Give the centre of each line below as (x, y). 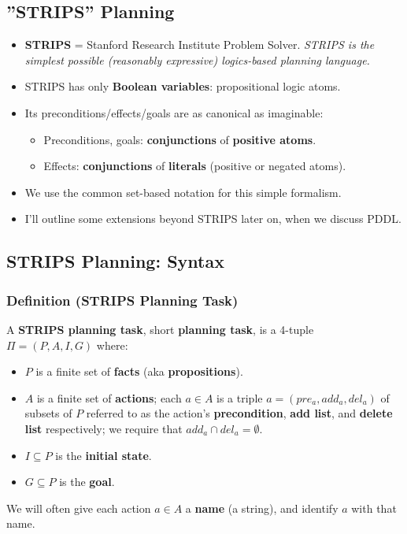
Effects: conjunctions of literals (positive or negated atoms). (195, 166)
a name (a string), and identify (262, 508)
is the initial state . (104, 455)
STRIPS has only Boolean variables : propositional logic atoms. (183, 86)
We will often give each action (79, 508)
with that (374, 508)
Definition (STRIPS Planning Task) (122, 300)
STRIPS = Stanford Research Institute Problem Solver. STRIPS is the (200, 44)
